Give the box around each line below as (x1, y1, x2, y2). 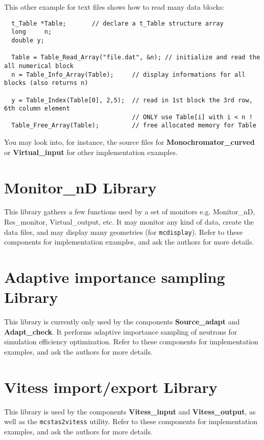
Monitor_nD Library (4, 177, 157, 197)
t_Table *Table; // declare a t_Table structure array (11, 19, 224, 27)
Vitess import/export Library (4, 376, 218, 397)
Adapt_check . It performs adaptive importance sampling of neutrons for (4, 326, 237, 337)
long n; (11, 28, 52, 36)
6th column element (4, 105, 70, 113)
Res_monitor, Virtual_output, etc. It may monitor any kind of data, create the (4, 216, 254, 227)
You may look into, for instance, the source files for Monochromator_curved (4, 137, 255, 147)
